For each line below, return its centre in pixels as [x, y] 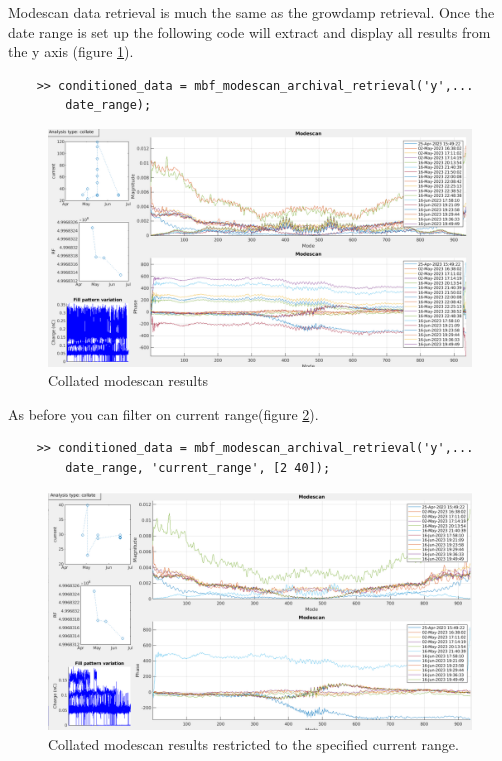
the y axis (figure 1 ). [71, 51]
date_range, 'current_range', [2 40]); [198, 468]
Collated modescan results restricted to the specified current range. [253, 743]
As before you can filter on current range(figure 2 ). [163, 413]
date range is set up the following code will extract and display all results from [249, 31]
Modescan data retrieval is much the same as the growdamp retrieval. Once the [251, 12]
